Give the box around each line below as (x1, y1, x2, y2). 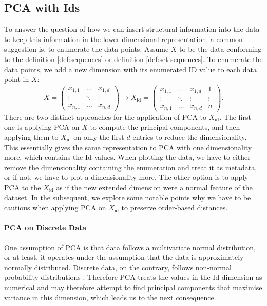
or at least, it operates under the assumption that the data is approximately (4, 252, 244, 262)
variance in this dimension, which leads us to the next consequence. (4, 292, 216, 302)
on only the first (73, 132, 124, 142)
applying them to (4, 132, 59, 142)
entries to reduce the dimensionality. (132, 132, 247, 142)
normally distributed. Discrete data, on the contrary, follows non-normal (4, 261, 232, 272)
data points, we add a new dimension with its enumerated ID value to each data (4, 64, 257, 74)
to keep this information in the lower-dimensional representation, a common (4, 33, 243, 44)
